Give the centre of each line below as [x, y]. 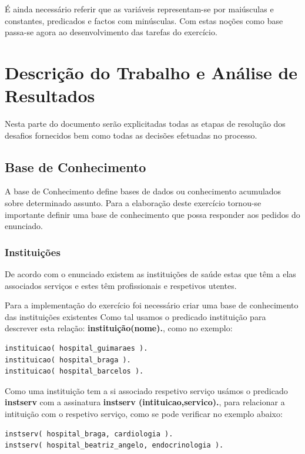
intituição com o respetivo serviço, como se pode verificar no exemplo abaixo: [144, 414]
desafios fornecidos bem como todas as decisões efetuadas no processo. [131, 135]
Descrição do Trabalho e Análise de [151, 72]
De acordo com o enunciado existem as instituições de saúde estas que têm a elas [150, 274]
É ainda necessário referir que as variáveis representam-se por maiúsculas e [139, 9]
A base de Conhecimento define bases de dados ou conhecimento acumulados [143, 191]
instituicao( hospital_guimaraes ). [76, 349]
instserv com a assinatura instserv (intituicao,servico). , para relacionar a [145, 402]
